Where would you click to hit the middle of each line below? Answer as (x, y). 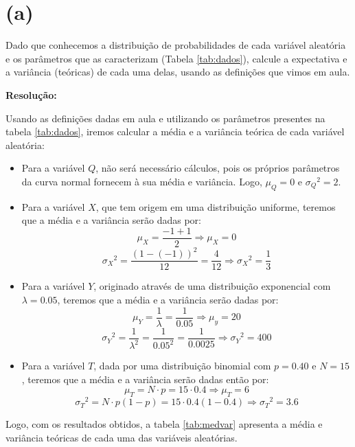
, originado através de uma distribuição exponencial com (212, 286)
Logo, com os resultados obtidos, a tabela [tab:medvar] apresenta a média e (164, 424)
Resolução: (31, 94)
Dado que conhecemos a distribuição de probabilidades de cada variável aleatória (176, 45)
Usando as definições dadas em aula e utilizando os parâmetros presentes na (165, 118)
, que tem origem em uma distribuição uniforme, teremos (216, 206)
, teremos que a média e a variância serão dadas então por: (145, 379)
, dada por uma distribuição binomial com (182, 366)
